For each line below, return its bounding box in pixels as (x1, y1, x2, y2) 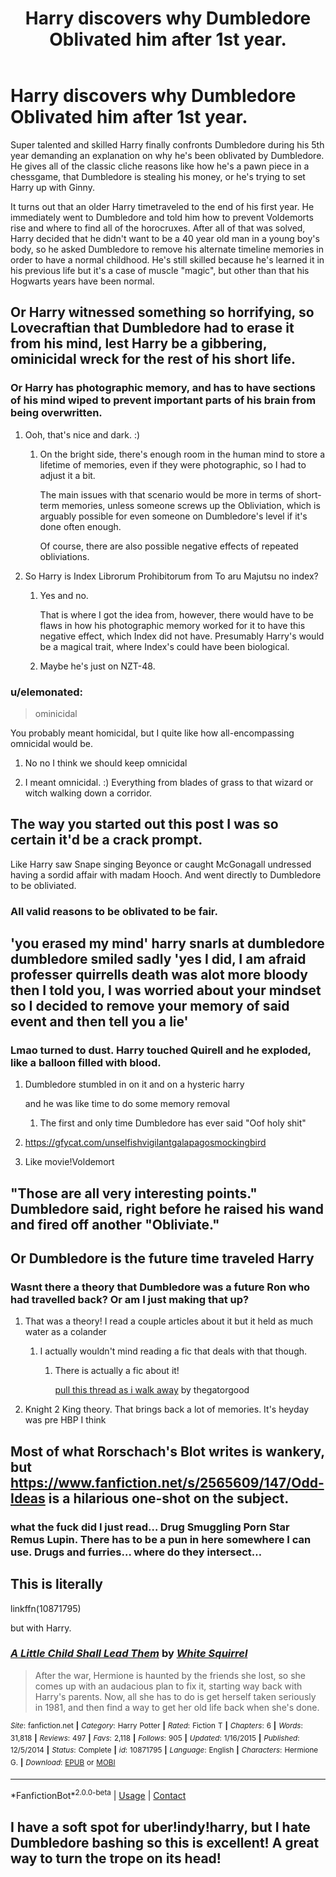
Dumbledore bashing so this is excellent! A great (10, 1834, 320, 1851)
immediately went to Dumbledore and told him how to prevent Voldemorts (10, 211, 314, 223)
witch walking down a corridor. (24, 787, 153, 799)
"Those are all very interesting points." (10, 1185, 258, 1202)
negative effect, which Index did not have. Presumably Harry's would (39, 630, 325, 642)
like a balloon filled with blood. (10, 1055, 162, 1069)
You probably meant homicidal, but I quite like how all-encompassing (10, 727, 295, 739)
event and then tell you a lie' (10, 1013, 189, 1031)
